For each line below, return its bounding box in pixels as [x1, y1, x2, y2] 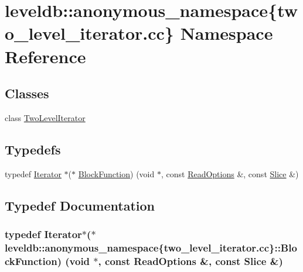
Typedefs [5, 140, 61, 158]
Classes [5, 84, 49, 102]
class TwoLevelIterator [5, 111, 86, 123]
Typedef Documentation [5, 196, 155, 214]
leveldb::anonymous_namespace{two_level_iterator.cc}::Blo [5, 240, 297, 254]
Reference [5, 44, 86, 68]
